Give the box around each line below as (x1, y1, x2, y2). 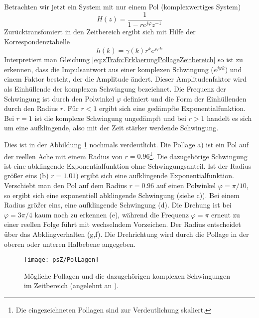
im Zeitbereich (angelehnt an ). (24, 280, 119, 291)
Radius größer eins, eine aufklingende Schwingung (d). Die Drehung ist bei (4, 200, 232, 210)
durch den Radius (4, 103, 58, 113)
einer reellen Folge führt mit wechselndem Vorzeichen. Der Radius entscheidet (4, 219, 241, 229)
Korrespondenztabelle (4, 36, 70, 46)
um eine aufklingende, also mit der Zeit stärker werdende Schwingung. (4, 122, 219, 133)
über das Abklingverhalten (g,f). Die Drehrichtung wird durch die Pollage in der (4, 229, 249, 239)
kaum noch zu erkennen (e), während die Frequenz (34, 209, 189, 219)
